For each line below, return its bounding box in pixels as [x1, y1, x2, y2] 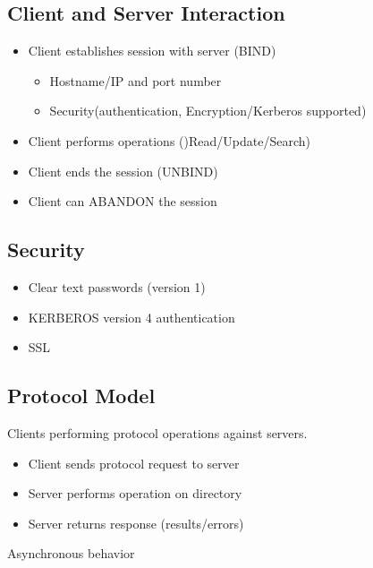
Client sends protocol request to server [28, 453, 240, 472]
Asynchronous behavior [7, 544, 135, 563]
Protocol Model [7, 382, 156, 409]
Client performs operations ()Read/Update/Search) [28, 131, 310, 150]
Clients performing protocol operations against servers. [7, 423, 308, 442]
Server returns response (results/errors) [28, 513, 244, 532]
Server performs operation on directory [28, 484, 242, 503]
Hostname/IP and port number [49, 71, 222, 90]
